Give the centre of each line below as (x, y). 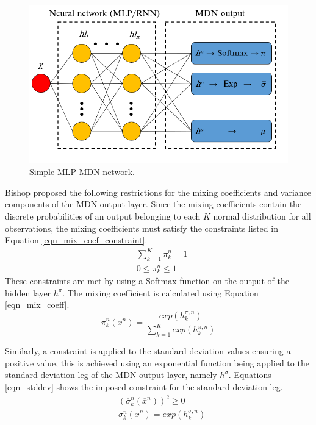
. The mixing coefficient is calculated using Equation (160, 292)
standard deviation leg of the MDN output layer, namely (111, 375)
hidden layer (28, 292)
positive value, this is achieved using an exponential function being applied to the (157, 362)
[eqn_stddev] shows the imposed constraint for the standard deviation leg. (144, 387)
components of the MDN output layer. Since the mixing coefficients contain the (153, 204)
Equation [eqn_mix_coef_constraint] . (76, 240)
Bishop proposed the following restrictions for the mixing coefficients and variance (158, 192)
